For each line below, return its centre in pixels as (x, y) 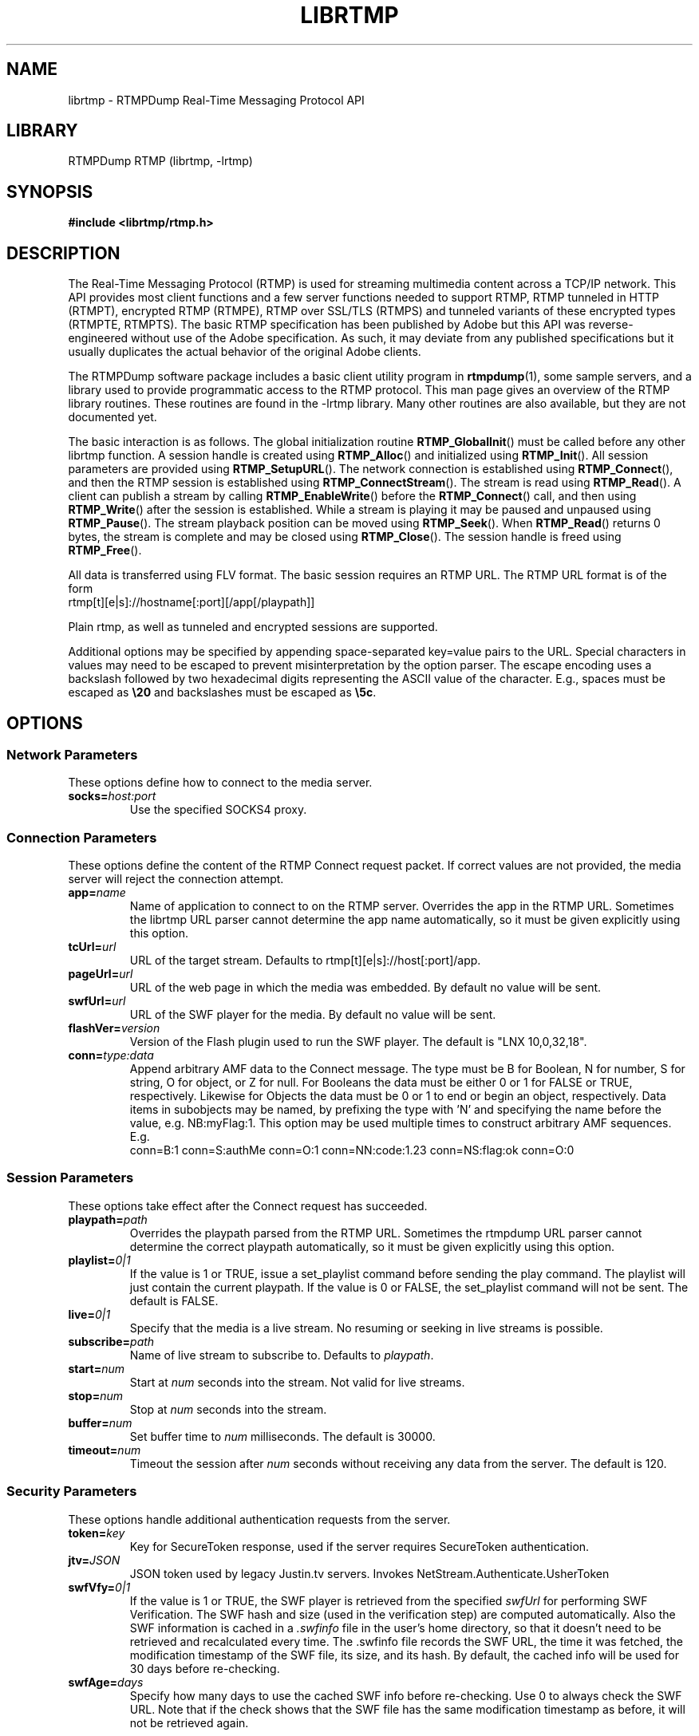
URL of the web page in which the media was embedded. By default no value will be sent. (365, 988)
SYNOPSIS (50, 191)
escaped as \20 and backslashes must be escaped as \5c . (222, 692)
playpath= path (108, 1219)
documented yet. (113, 417)
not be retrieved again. (189, 1722)
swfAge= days (106, 1682)
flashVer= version (114, 1028)
